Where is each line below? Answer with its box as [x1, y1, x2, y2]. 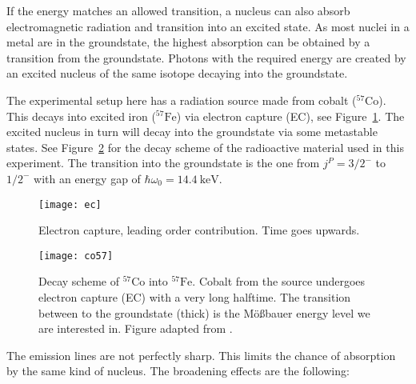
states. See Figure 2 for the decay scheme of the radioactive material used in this [6, 138, 404, 155]
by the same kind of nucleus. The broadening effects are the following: [6, 362, 350, 379]
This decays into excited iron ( [6, 107, 156, 124]
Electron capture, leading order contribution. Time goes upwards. [38, 222, 360, 238]
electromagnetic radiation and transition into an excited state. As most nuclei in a [6, 18, 410, 34]
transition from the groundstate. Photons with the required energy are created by [6, 49, 406, 66]
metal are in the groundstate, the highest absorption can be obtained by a [6, 34, 370, 50]
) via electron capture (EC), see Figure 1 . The [176, 107, 405, 124]
